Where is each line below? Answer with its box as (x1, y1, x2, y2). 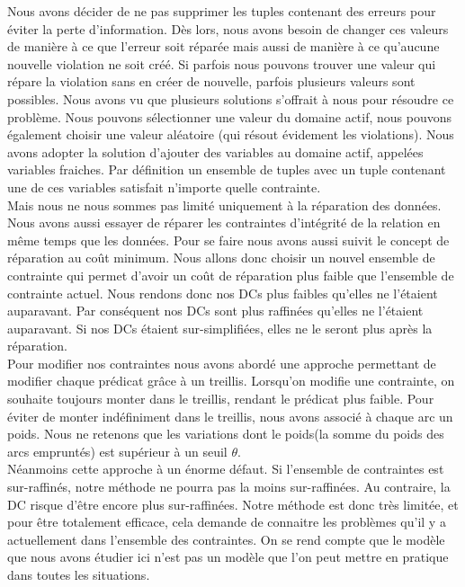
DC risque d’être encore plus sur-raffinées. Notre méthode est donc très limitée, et (7, 494, 459, 513)
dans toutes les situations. (7, 565, 150, 583)
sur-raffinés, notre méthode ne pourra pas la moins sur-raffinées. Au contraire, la (7, 477, 451, 496)
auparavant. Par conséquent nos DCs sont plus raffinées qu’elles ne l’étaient (7, 301, 424, 320)
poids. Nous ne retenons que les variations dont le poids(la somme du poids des (7, 424, 444, 443)
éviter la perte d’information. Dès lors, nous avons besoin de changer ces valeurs (7, 19, 449, 38)
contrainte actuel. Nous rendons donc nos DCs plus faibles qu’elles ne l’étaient (7, 283, 438, 302)
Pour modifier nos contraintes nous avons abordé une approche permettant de (7, 353, 436, 372)
